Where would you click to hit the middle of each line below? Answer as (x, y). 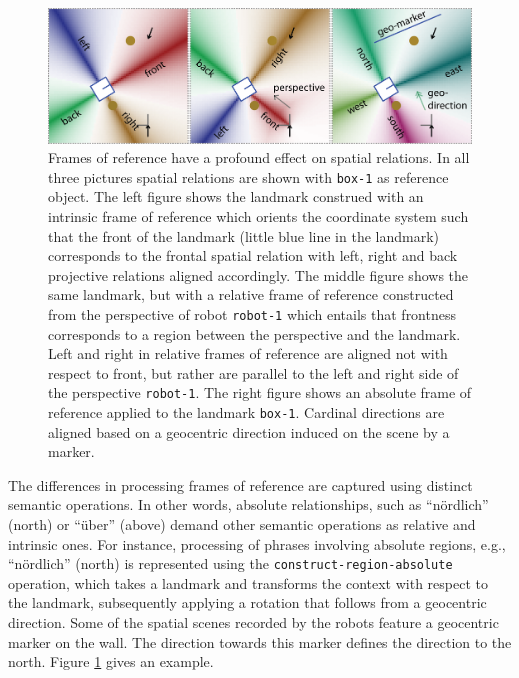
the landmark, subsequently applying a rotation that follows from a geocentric (247, 602)
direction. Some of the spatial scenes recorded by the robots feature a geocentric (253, 622)
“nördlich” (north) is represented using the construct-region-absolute (230, 563)
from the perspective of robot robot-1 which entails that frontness (252, 313)
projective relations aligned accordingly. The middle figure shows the (258, 274)
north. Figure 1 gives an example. (111, 661)
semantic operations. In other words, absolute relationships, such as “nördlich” (248, 504)
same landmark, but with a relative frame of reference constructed (251, 294)
